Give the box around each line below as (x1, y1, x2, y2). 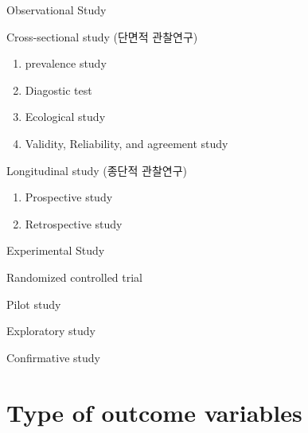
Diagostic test (25, 81, 92, 98)
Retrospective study (25, 215, 123, 232)
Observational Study (6, 2, 107, 18)
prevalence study (25, 55, 107, 72)
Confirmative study (6, 349, 100, 365)
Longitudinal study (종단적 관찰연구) (6, 162, 187, 178)
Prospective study (25, 189, 113, 205)
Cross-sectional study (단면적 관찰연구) (6, 28, 198, 45)
